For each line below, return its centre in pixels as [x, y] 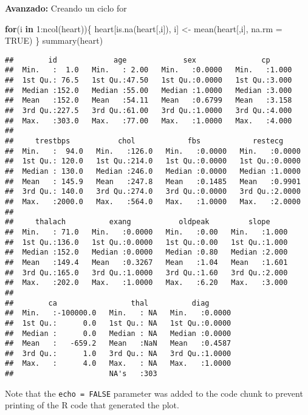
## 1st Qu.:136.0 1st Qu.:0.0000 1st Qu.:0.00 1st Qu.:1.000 [146, 242]
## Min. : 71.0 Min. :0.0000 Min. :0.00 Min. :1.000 [146, 232]
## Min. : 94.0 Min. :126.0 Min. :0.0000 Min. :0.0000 [153, 151]
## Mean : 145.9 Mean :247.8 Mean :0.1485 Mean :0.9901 [153, 181]
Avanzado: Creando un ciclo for [66, 8]
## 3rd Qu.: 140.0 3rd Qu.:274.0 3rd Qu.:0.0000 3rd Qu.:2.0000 [153, 192]
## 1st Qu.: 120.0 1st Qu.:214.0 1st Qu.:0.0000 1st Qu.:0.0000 [153, 161]
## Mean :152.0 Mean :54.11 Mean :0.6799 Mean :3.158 [149, 101]
